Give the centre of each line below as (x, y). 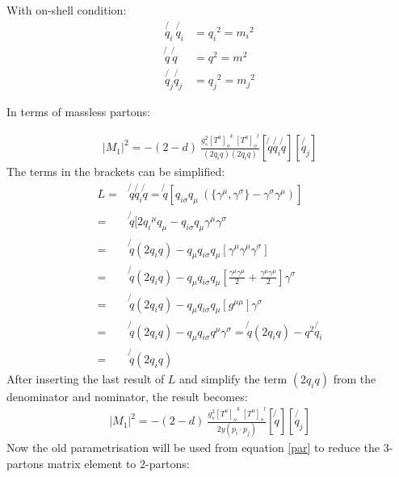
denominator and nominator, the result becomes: (127, 396)
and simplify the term (233, 378)
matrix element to (92, 464)
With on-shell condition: (67, 10)
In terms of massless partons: (78, 111)
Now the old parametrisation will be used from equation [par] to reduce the (193, 448)
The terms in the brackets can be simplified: (116, 172)
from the (355, 378)
